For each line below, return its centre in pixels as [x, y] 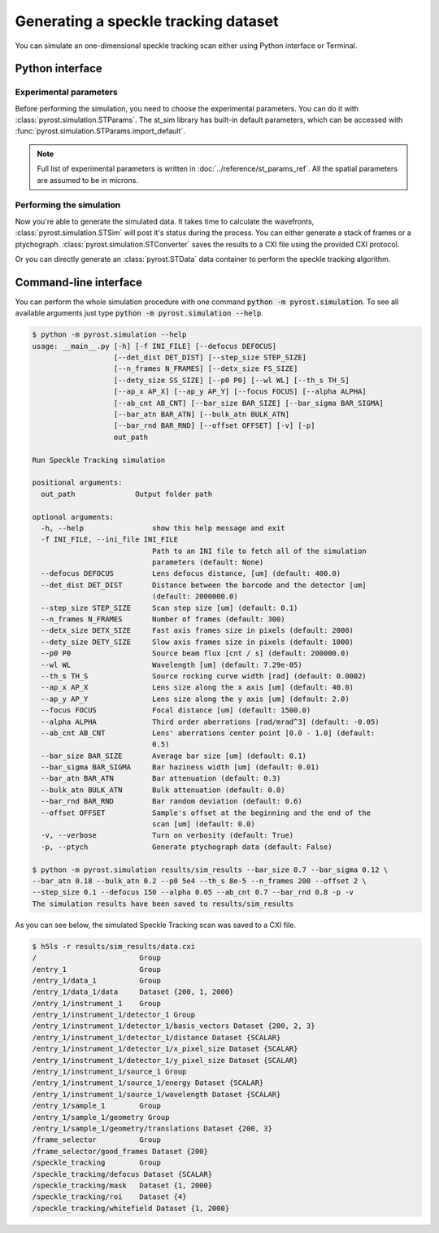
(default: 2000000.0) [195, 597]
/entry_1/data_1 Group [97, 980]
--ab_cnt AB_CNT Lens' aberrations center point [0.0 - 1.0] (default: [208, 733]
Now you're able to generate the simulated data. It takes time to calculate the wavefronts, [165, 221]
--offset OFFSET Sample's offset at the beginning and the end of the [206, 813]
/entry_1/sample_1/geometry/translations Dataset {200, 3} [152, 1128]
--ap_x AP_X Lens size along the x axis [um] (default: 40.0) [197, 688]
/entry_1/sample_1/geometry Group [101, 1117]
